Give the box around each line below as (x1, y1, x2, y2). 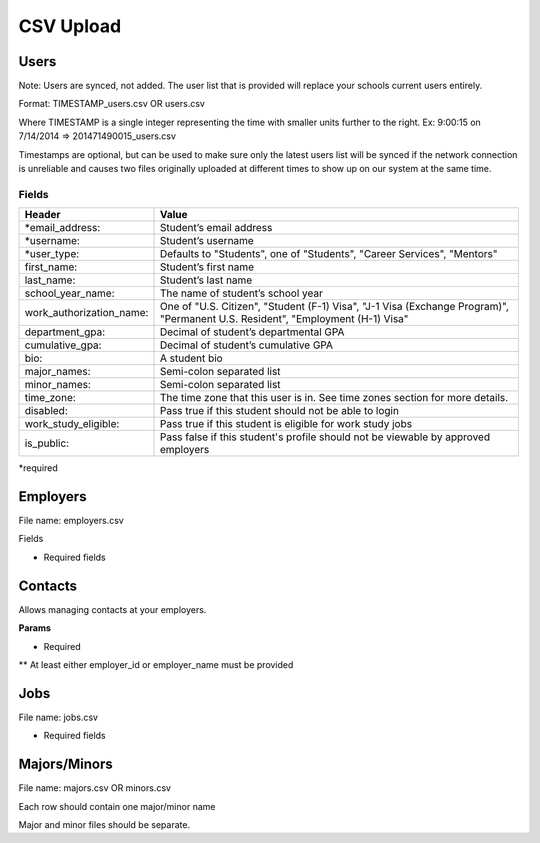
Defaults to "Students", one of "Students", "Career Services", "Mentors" (159, 247, 498, 261)
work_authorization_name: (24, 306, 149, 320)
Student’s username (159, 234, 254, 248)
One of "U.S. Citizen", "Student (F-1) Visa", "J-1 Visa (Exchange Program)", (159, 300, 510, 314)
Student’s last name (159, 273, 253, 287)
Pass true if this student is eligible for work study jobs (159, 417, 413, 431)
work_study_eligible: (24, 417, 120, 431)
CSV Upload (18, 15, 122, 37)
